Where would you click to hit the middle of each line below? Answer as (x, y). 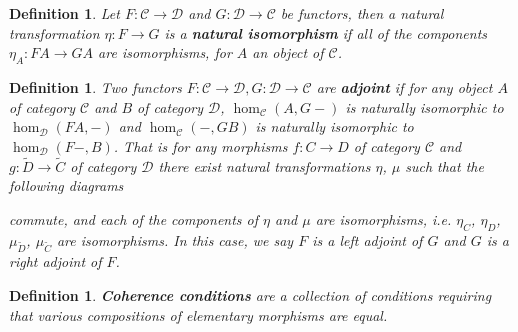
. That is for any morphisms (200, 145)
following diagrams (66, 185)
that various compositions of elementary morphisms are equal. (198, 314)
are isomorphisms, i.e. (383, 218)
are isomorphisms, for (165, 52)
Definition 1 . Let (64, 13)
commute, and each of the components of (134, 218)
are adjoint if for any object (404, 86)
